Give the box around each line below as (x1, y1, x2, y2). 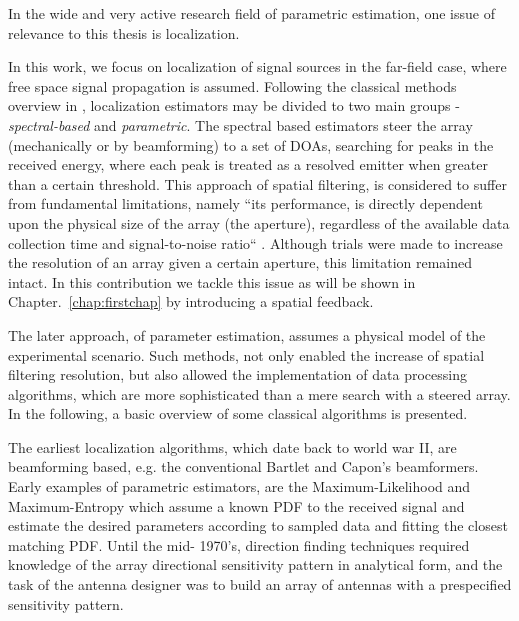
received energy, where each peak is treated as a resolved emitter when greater (8, 154, 488, 175)
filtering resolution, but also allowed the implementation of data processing (8, 364, 467, 385)
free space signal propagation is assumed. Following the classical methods (8, 75, 457, 96)
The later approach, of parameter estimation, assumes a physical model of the (8, 324, 486, 345)
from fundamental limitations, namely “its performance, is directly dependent (8, 193, 483, 214)
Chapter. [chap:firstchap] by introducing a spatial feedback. (8, 291, 374, 312)
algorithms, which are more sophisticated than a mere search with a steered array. (8, 383, 511, 404)
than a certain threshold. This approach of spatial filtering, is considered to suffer (8, 173, 507, 194)
